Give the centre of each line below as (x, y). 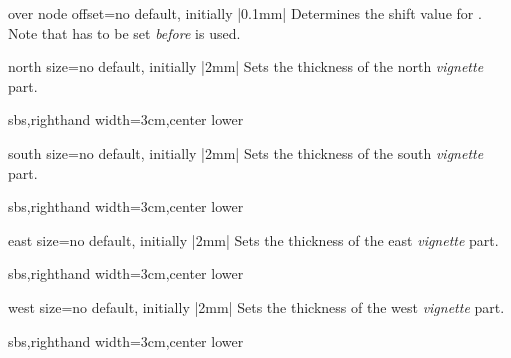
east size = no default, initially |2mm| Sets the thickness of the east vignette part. (253, 239)
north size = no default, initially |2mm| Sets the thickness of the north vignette (246, 66)
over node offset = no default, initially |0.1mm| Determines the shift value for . (245, 13)
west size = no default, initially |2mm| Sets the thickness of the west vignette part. (256, 306)
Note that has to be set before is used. (124, 32)
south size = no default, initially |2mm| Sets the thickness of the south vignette (246, 152)
